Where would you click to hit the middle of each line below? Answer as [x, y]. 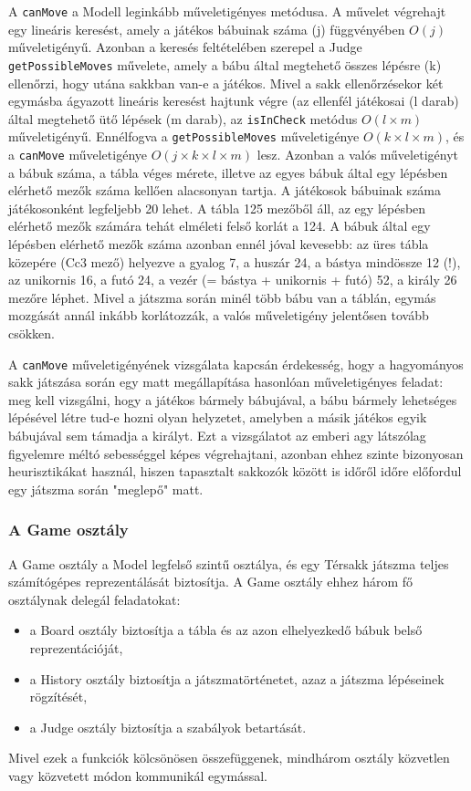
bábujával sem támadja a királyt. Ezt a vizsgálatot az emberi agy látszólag [217, 436]
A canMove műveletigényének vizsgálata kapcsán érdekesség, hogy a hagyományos [236, 364]
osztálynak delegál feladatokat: [94, 599]
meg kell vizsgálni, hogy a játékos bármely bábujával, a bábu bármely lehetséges [233, 399]
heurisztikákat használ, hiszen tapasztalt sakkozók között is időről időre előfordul [235, 471]
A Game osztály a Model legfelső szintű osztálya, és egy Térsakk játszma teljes [229, 563]
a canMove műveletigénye [78, 154]
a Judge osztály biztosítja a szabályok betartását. [168, 727]
